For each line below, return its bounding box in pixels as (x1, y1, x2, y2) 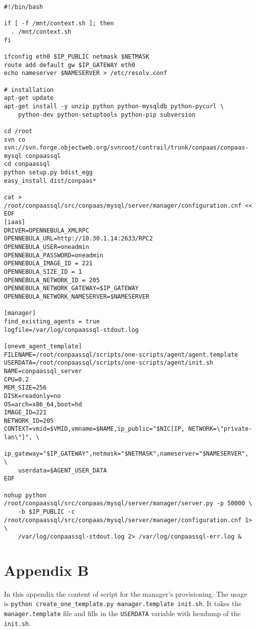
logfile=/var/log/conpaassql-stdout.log (4, 326, 139, 333)
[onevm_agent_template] (4, 342, 82, 350)
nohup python (4, 491, 47, 499)
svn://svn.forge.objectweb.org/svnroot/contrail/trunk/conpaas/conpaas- (4, 144, 249, 152)
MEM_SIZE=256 (4, 384, 47, 392)
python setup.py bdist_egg (4, 169, 93, 176)
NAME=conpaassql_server (4, 367, 82, 375)
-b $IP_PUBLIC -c (18, 508, 75, 516)
